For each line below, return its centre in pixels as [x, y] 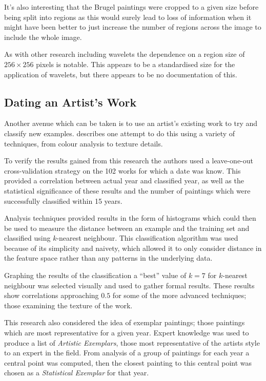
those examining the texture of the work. [68, 305]
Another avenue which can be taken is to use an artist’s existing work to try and [131, 123]
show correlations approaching [52, 295]
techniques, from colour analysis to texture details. [84, 143]
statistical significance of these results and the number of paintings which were [127, 190]
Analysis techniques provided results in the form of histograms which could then [130, 218]
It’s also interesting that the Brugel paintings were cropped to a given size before [131, 7]
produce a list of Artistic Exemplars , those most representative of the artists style [132, 342]
